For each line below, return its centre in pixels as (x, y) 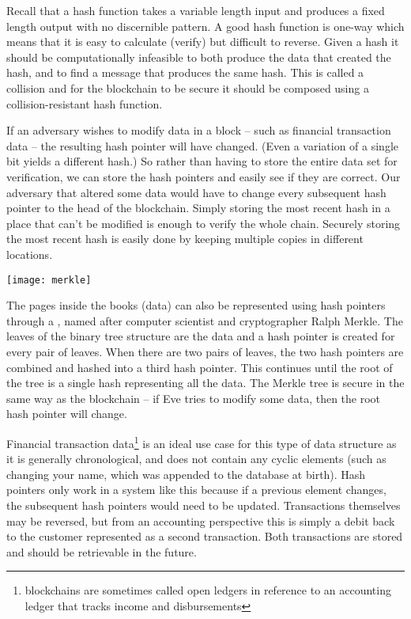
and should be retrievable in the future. (102, 551)
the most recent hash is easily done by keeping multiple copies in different (185, 239)
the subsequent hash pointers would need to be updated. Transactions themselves (204, 505)
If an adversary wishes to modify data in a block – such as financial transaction (199, 130)
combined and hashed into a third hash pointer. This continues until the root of (200, 367)
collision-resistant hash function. (85, 103)
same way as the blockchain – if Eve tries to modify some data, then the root (194, 398)
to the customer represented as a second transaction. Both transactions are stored (205, 536)
